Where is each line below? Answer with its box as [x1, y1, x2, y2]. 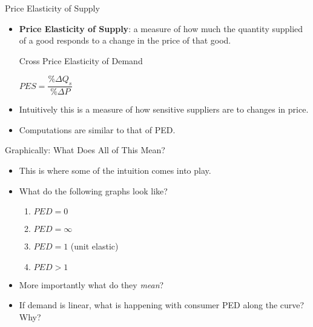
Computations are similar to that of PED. [19, 123, 176, 136]
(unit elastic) [70, 240, 119, 253]
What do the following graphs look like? [19, 184, 168, 197]
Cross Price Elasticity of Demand [19, 54, 143, 67]
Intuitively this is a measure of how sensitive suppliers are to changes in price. [19, 103, 309, 116]
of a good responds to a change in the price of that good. [19, 34, 231, 47]
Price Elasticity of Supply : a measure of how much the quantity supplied [19, 22, 303, 35]
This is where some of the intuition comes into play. [19, 163, 211, 176]
